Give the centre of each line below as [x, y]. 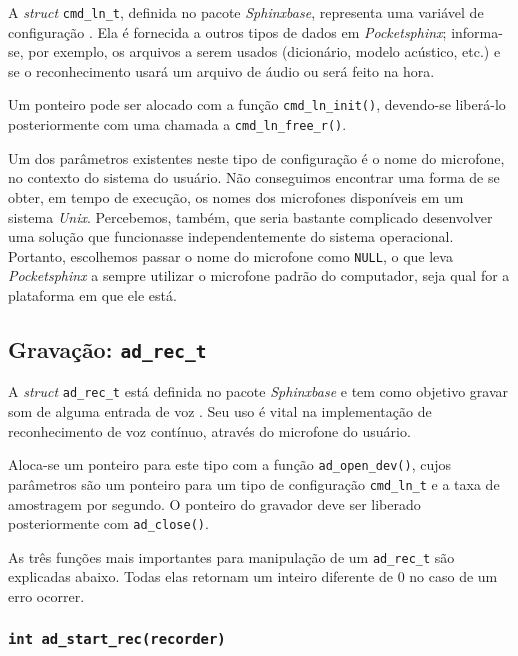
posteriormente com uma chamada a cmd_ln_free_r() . [177, 124]
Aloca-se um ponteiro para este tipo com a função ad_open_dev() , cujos [229, 464]
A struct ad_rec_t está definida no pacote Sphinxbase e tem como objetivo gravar [258, 391]
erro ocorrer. [46, 596]
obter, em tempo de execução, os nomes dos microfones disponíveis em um [236, 196]
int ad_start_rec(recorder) [117, 638]
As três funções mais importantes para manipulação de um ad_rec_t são [231, 556]
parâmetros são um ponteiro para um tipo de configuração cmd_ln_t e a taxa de [254, 483]
